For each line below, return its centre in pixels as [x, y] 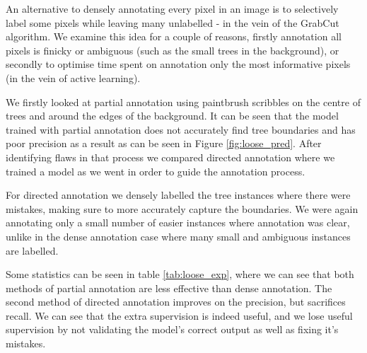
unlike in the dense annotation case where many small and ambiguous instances [178, 236]
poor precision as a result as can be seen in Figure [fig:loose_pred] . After [164, 143]
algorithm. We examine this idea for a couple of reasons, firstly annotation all [174, 36]
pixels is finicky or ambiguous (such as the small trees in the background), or [173, 50]
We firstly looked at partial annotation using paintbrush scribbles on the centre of [183, 102]
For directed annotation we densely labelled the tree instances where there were [178, 195]
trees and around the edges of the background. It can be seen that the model [172, 116]
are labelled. [32, 250]
